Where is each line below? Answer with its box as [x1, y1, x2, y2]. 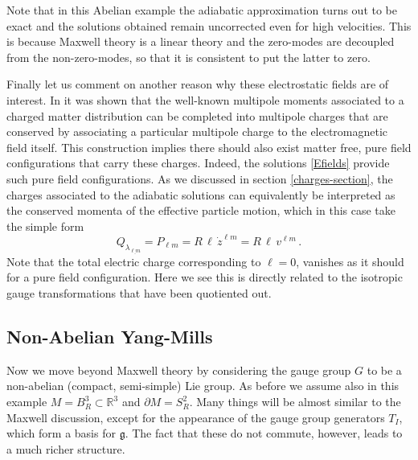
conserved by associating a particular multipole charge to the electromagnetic [6, 123, 388, 140]
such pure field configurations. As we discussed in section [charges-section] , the [6, 170, 393, 187]
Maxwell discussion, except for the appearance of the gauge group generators [6, 409, 385, 425]
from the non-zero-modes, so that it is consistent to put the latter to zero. [6, 48, 371, 65]
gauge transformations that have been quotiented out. [6, 285, 272, 302]
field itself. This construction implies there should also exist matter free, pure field [6, 138, 412, 155]
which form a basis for [6, 425, 116, 442]
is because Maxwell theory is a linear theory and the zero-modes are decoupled [6, 33, 395, 50]
